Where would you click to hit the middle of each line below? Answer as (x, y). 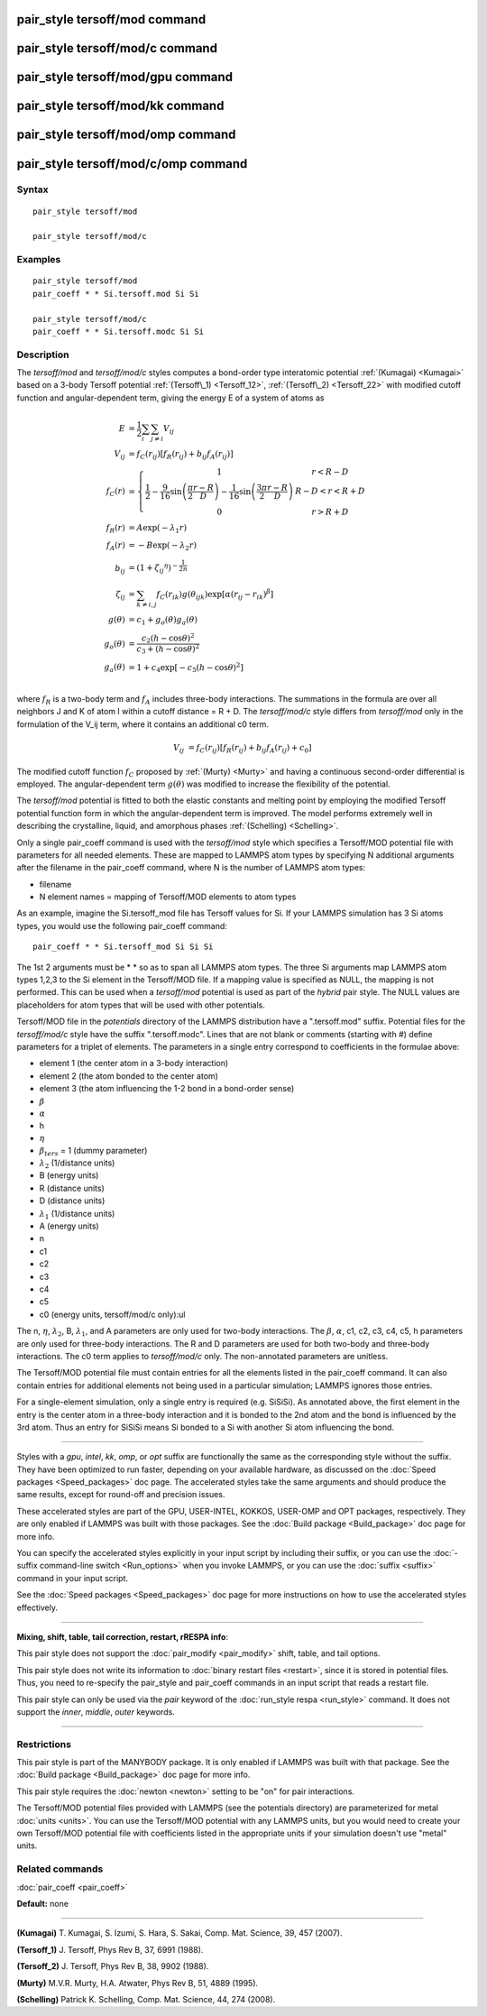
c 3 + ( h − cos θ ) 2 (168, 649)
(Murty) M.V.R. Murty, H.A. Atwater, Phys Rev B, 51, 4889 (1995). (138, 1983)
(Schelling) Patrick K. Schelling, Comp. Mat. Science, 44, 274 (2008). (146, 1999)
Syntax (32, 189)
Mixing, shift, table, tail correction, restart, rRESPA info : (123, 1636)
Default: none (43, 1903)
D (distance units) (72, 1201)
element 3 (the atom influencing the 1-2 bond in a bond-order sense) (167, 1089)
